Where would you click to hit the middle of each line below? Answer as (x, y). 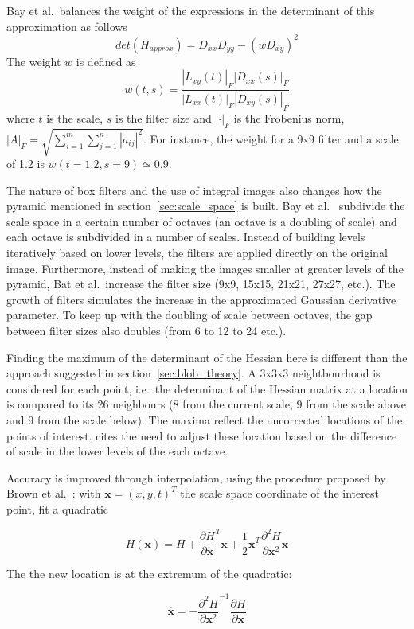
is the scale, (75, 117)
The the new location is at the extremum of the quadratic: (149, 574)
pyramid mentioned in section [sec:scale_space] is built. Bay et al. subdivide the (206, 206)
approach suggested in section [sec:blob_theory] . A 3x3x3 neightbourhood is (193, 373)
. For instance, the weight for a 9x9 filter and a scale (271, 138)
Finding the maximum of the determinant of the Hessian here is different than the (207, 357)
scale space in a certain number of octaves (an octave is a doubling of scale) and (202, 221)
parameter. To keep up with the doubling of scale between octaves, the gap (189, 315)
